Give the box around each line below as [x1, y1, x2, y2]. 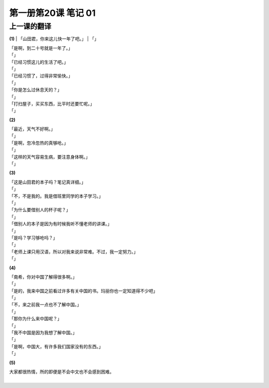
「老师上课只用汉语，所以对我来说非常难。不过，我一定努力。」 [9, 249, 138, 255]
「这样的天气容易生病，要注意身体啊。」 [9, 154, 90, 160]
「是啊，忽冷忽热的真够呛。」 [9, 140, 68, 146]
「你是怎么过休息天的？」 [9, 87, 62, 93]
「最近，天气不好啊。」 [9, 126, 55, 132]
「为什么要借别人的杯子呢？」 [9, 207, 71, 213]
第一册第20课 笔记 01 [9, 7, 96, 18]
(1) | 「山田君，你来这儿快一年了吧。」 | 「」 [9, 36, 99, 42]
